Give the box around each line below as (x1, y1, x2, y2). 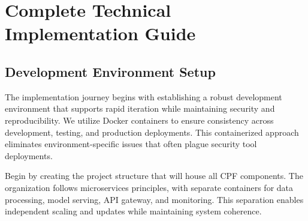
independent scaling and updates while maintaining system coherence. (5, 205, 262, 217)
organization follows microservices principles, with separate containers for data (5, 181, 294, 193)
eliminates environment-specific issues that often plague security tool (5, 138, 257, 150)
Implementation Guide (5, 21, 196, 46)
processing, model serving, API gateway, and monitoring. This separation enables (5, 193, 304, 205)
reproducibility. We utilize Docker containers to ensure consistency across (5, 114, 274, 126)
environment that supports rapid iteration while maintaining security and (5, 102, 275, 115)
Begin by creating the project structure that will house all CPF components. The (5, 169, 303, 182)
